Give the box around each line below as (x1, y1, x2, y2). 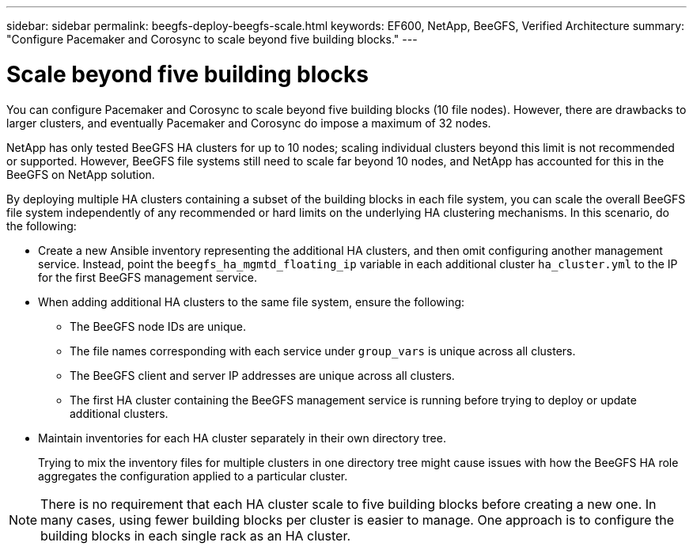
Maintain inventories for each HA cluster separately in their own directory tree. (38, 431, 446, 445)
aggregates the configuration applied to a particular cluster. (38, 468, 348, 483)
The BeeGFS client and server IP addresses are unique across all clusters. (70, 368, 455, 382)
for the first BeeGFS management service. (38, 270, 257, 284)
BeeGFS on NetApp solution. (6, 167, 155, 181)
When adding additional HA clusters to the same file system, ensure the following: (38, 294, 465, 309)
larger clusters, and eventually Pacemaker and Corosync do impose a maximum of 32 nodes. (6, 116, 491, 130)
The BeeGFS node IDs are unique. (70, 319, 247, 333)
